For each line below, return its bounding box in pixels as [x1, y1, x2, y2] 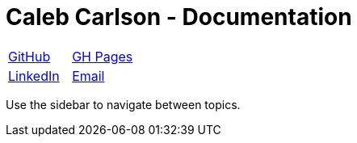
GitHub [8, 48, 51, 65]
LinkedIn [8, 67, 60, 84]
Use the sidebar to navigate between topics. [6, 97, 241, 111]
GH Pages [72, 48, 133, 65]
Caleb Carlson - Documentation [6, 3, 352, 31]
